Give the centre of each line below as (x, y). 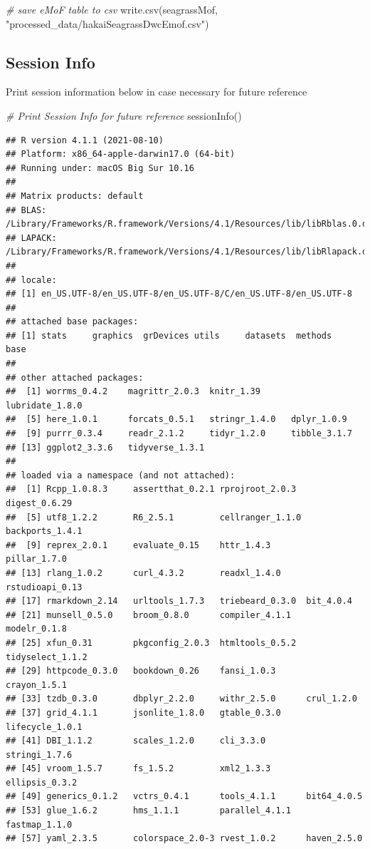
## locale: (31, 280)
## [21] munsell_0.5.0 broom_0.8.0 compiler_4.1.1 (148, 615)
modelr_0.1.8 (36, 629)
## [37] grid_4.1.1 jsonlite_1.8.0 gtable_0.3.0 (143, 712)
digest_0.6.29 (39, 504)
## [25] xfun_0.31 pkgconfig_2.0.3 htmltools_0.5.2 (151, 643)
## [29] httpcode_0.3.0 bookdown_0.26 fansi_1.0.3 (141, 671)
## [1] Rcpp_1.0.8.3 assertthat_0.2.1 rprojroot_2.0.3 (151, 489)
